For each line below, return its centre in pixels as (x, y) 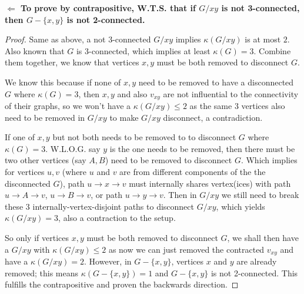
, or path (106, 195)
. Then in (180, 195)
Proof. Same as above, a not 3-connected (78, 39)
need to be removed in (45, 117)
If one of (20, 137)
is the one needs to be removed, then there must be (202, 148)
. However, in (108, 261)
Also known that (35, 50)
